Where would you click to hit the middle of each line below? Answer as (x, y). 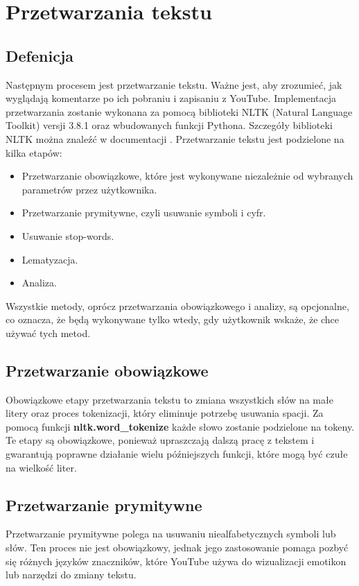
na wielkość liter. (41, 467)
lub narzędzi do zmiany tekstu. (71, 575)
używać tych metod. (48, 333)
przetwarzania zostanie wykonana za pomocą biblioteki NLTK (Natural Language (179, 111)
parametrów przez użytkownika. (89, 189)
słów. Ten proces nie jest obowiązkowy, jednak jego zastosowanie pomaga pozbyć (177, 548)
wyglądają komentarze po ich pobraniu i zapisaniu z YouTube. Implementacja (171, 98)
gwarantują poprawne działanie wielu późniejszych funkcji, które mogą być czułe (177, 454)
